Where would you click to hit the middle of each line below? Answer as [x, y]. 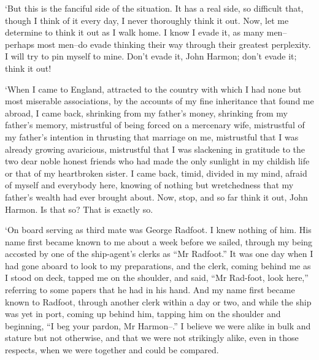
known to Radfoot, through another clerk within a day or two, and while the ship [158, 301]
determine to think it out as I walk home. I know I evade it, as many [135, 32]
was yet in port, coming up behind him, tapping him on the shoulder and [143, 314]
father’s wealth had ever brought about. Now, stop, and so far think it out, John [156, 197]
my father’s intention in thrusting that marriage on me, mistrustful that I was [152, 136]
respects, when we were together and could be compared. [112, 350]
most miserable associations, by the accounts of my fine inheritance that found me [159, 101]
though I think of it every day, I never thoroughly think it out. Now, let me [147, 20]
